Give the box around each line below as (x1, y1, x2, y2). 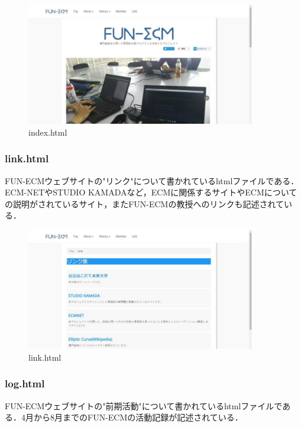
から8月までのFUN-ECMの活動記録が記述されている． (33, 411, 243, 423)
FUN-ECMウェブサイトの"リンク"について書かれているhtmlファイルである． (5, 174, 299, 187)
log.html (5, 376, 45, 391)
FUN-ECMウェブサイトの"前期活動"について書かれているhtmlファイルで (5, 399, 283, 412)
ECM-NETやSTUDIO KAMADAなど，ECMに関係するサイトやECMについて (5, 186, 297, 198)
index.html (28, 126, 67, 138)
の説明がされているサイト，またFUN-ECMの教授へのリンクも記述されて (5, 197, 284, 210)
